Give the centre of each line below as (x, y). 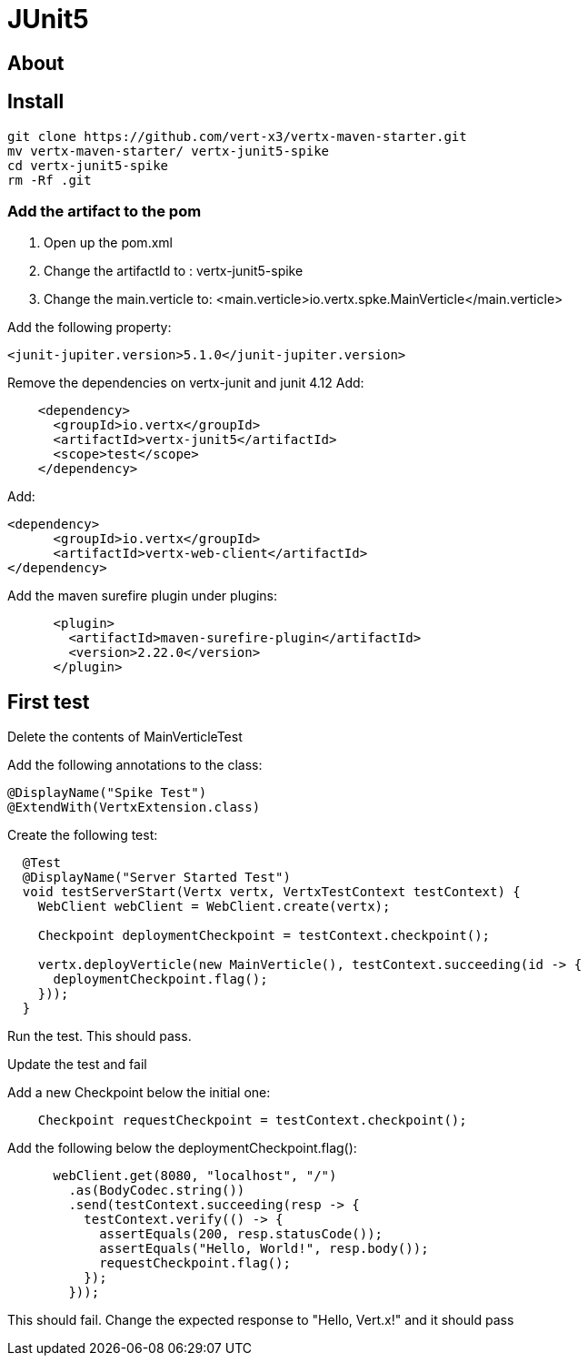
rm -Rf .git (50, 180)
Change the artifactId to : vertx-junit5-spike (174, 271)
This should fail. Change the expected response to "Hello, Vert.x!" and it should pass (261, 1320)
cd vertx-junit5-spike (88, 165)
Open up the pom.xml (108, 243)
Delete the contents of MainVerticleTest (125, 737)
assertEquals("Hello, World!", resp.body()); (264, 1249)
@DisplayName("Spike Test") (107, 793)
